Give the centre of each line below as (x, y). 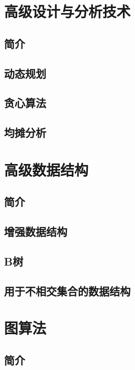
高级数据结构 (46, 169)
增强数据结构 (36, 231)
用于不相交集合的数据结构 (67, 290)
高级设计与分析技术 (67, 11)
